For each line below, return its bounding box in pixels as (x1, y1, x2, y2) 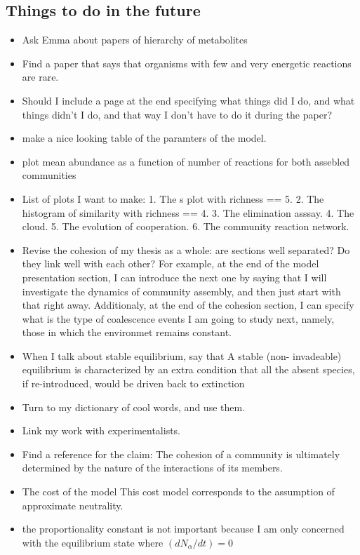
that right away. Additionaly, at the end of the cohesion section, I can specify (22, 297, 354, 312)
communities (22, 168, 76, 182)
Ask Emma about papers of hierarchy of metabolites (22, 32, 248, 47)
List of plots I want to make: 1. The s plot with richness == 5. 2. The (22, 191, 324, 206)
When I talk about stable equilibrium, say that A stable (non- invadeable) (22, 348, 342, 363)
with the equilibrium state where (22, 535, 164, 549)
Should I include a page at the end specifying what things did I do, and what (22, 93, 355, 107)
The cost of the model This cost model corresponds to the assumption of (22, 484, 335, 499)
